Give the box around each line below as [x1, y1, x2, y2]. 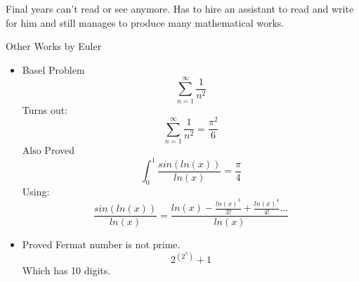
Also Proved [22, 142, 74, 157]
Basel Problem [22, 62, 85, 77]
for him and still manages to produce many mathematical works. [6, 15, 285, 30]
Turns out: [22, 102, 68, 117]
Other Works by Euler [6, 39, 102, 53]
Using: [22, 184, 50, 198]
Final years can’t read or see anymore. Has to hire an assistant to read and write [6, 1, 354, 15]
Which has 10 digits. [22, 263, 111, 278]
